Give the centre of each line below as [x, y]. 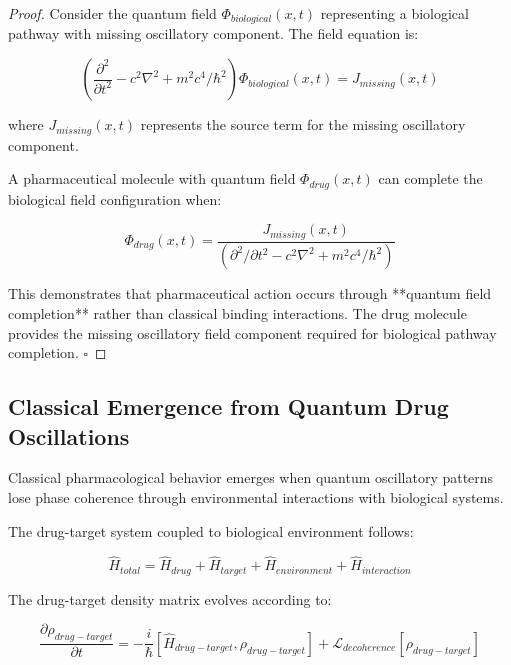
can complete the [430, 178]
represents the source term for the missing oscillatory [303, 124]
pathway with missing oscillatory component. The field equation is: [213, 33]
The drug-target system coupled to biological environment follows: [211, 530]
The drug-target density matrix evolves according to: [170, 598]
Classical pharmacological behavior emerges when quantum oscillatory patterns [251, 477]
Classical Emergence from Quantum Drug [228, 406]
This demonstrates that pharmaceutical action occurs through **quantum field [250, 293]
